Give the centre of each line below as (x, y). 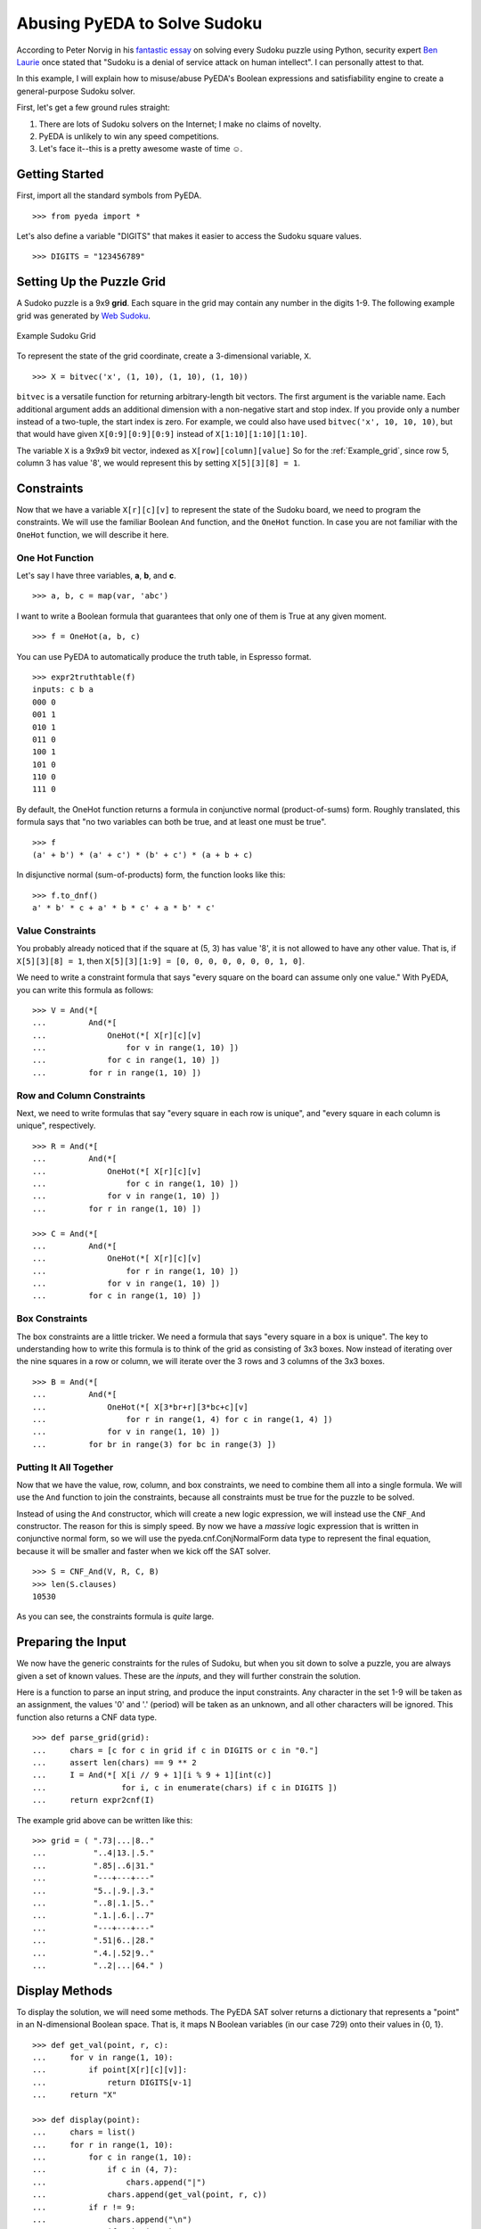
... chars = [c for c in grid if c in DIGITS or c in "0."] (176, 1750)
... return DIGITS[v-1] (112, 2082)
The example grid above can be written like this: (105, 1820)
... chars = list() (84, 2132)
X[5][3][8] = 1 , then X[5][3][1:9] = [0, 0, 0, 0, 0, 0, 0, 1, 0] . (161, 961)
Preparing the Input (71, 1642)
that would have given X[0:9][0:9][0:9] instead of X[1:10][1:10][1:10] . (162, 434)
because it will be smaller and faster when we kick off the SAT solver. (144, 1550)
